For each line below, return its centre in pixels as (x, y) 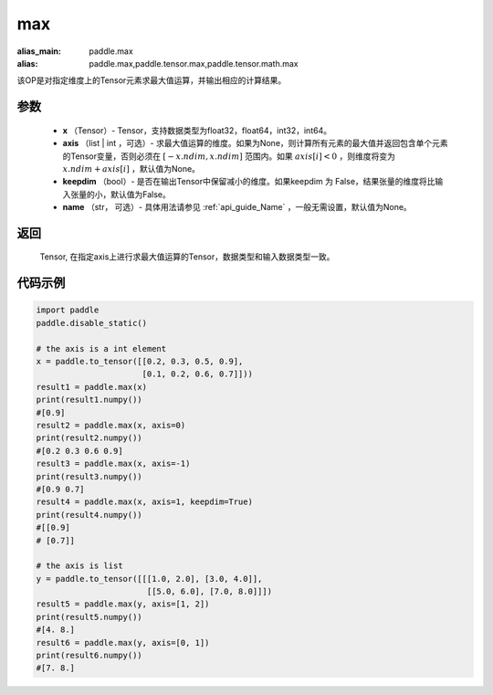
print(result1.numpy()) (89, 400)
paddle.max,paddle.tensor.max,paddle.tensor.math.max (194, 63)
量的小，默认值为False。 (124, 194)
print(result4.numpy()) (89, 515)
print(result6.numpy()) (89, 656)
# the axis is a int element (101, 348)
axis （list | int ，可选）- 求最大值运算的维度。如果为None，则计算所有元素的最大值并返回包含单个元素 (256, 143)
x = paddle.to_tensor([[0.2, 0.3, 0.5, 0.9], (140, 362)
